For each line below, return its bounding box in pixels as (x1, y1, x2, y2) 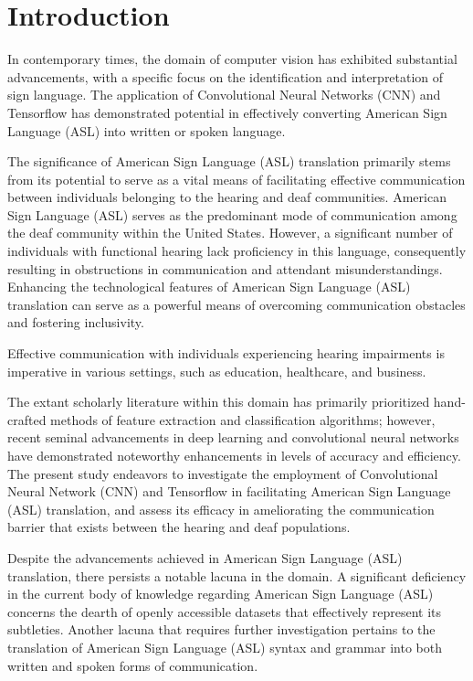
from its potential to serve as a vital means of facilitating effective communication (7, 169, 466, 188)
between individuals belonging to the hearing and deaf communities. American (7, 187, 447, 207)
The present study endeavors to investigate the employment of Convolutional (7, 463, 438, 483)
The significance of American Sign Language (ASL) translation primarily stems (7, 152, 451, 171)
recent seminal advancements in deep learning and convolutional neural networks (7, 428, 459, 447)
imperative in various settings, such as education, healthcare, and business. (7, 361, 426, 380)
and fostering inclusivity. (7, 313, 144, 332)
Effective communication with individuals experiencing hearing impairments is (7, 344, 445, 363)
